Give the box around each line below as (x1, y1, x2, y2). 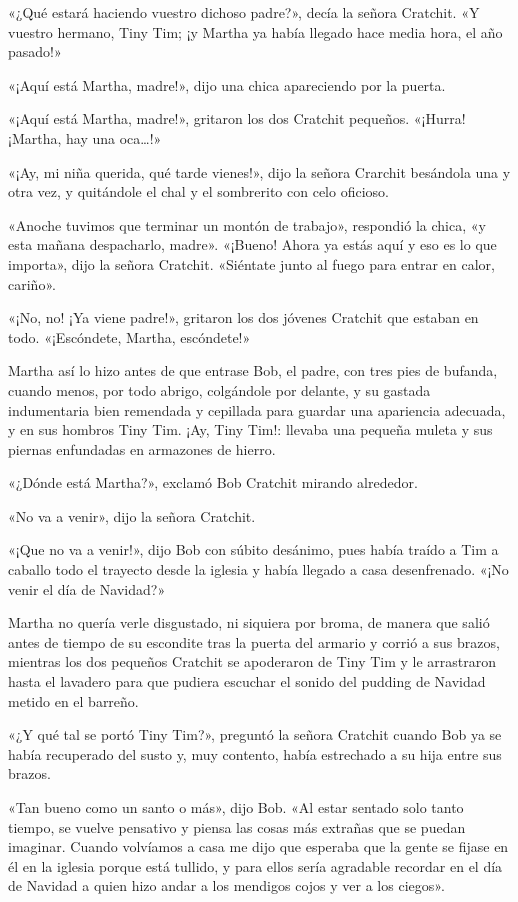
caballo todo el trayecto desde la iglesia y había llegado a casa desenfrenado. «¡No (8, 559, 509, 580)
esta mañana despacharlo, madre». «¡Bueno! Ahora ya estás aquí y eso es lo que (8, 234, 497, 255)
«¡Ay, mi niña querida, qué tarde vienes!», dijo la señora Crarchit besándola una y (8, 161, 511, 182)
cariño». (8, 273, 56, 294)
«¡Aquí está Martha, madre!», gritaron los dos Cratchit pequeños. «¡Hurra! (8, 108, 466, 129)
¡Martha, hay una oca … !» (8, 127, 162, 148)
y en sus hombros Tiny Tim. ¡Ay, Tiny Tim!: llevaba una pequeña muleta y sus (8, 419, 493, 440)
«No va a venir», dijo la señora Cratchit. (8, 505, 256, 526)
